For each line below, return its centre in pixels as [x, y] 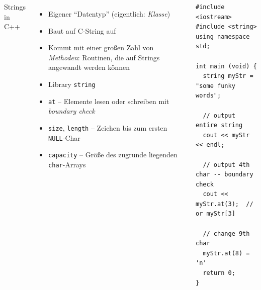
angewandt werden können [89, 67]
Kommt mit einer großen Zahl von [101, 47]
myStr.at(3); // [225, 204]
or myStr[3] [215, 214]
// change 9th [226, 233]
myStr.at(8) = [226, 253]
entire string [219, 125]
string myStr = [228, 76]
